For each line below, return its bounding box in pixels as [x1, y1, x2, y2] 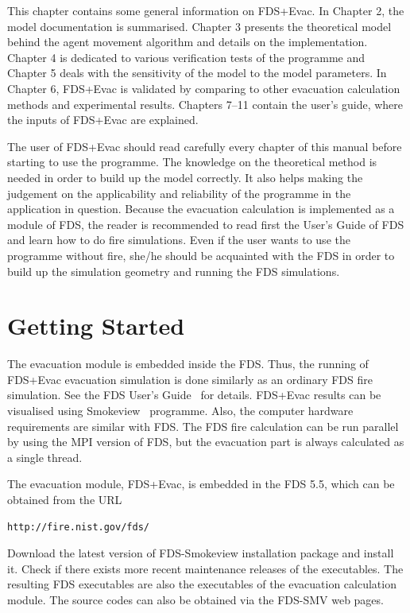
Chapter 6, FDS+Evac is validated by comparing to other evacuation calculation [7, 80, 400, 96]
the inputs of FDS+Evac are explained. [7, 111, 199, 128]
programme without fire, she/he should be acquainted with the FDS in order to [7, 246, 395, 263]
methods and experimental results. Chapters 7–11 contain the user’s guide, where [7, 95, 404, 112]
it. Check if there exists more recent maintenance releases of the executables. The [7, 560, 404, 576]
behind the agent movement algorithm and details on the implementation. [7, 33, 368, 50]
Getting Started [7, 309, 185, 342]
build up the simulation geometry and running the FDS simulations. [7, 262, 340, 279]
